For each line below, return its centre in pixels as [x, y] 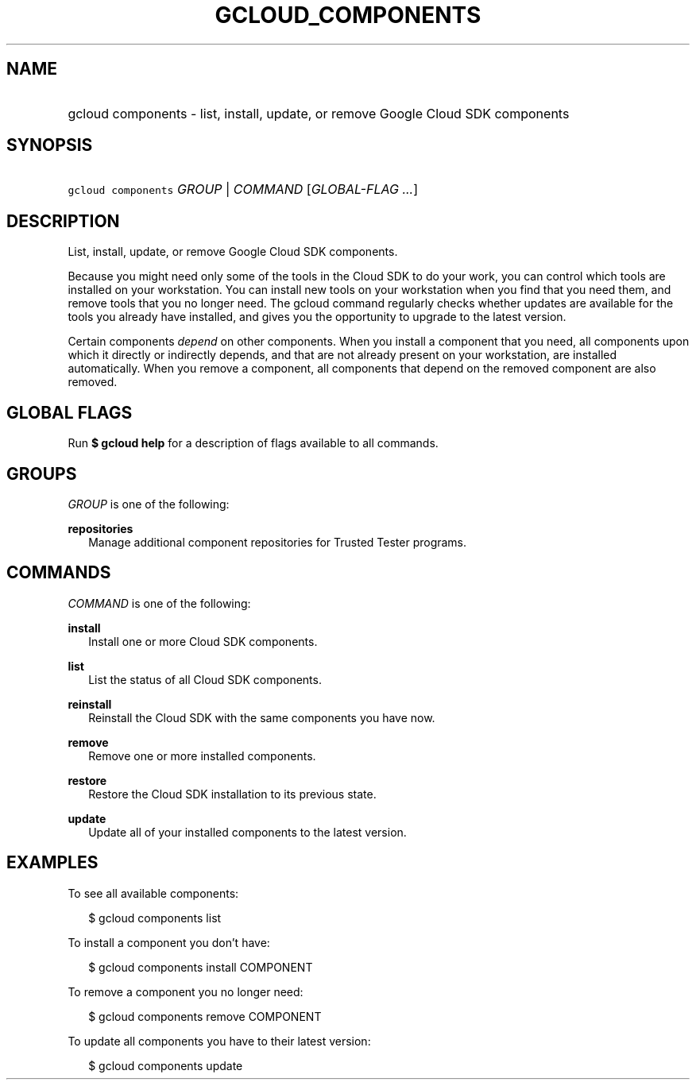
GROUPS [42, 473]
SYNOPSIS [50, 145]
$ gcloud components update [166, 1065]
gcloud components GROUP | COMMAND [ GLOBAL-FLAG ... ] [243, 189]
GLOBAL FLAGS [70, 412]
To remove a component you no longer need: [186, 991]
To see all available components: [153, 893]
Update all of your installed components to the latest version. [247, 832]
